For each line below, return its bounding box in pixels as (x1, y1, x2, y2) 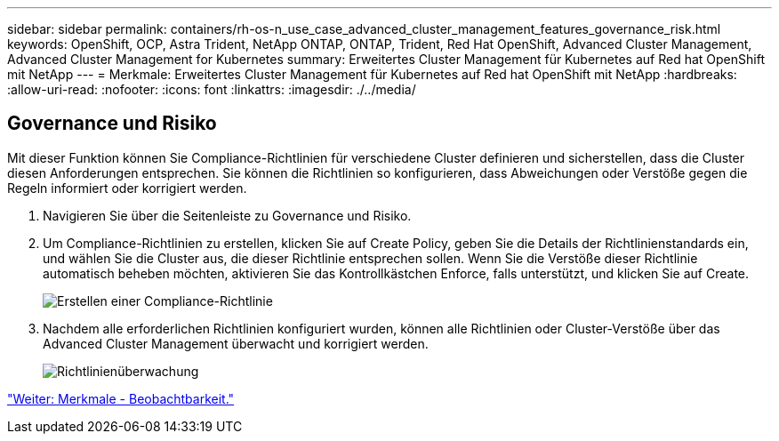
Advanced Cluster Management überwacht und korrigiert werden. (43, 335, 429, 351)
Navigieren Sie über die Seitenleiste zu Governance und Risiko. (43, 207, 412, 223)
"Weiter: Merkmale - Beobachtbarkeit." (7, 390, 235, 406)
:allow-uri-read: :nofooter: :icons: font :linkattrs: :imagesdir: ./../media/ (7, 82, 416, 97)
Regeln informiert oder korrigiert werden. (7, 180, 247, 196)
